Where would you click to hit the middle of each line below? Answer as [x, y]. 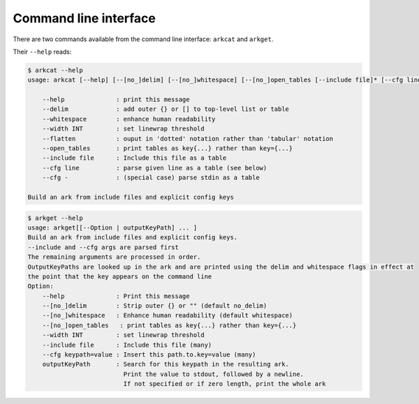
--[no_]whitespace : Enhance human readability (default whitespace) [168, 315]
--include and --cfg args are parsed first [103, 247]
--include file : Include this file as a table [134, 158]
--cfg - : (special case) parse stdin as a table [151, 178]
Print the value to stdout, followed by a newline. [213, 374]
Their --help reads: [42, 52]
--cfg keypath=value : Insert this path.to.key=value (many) [149, 355]
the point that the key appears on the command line [120, 276]
